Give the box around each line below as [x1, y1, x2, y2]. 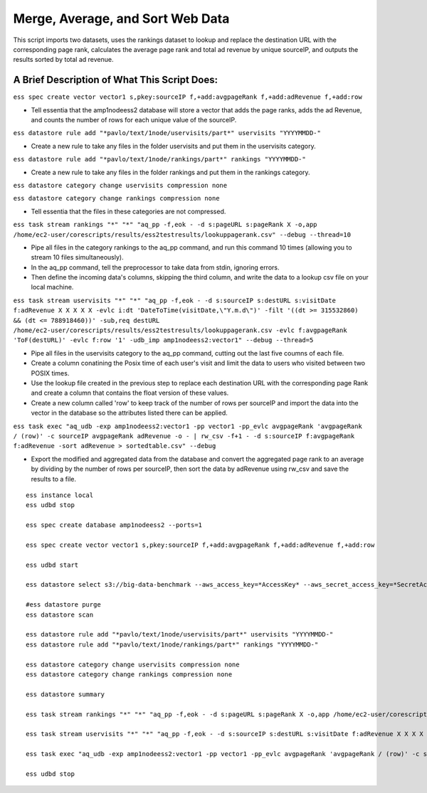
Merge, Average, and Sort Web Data [13, 11, 230, 26]
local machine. [31, 283, 74, 292]
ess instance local [26, 491, 94, 499]
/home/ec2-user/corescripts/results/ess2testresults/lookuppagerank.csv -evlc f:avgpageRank [13, 326, 348, 334]
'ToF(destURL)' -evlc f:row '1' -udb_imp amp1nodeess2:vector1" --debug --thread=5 [13, 336, 314, 344]
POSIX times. [31, 368, 70, 377]
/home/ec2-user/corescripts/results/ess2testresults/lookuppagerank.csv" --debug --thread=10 [13, 230, 352, 238]
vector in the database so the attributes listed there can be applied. [31, 409, 228, 417]
